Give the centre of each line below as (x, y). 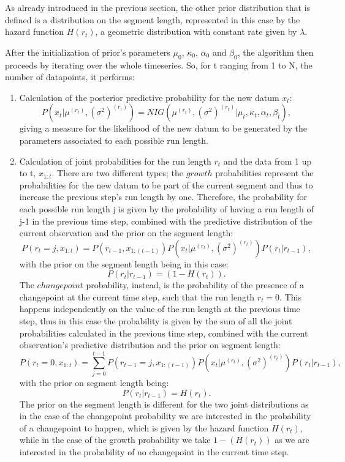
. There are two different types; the (117, 173)
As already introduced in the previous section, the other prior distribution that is (158, 7)
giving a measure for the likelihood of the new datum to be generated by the (163, 128)
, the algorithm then (275, 52)
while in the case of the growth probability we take (115, 440)
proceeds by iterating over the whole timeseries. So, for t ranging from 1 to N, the (159, 65)
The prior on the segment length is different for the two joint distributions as (164, 404)
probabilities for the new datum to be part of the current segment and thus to (166, 184)
